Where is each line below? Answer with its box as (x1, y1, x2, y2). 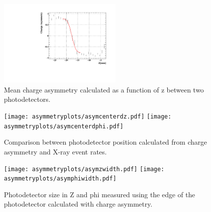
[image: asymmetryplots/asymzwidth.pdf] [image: (4, 165, 164, 173)
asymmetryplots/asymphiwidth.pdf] (4, 175, 117, 182)
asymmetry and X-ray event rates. (4, 146, 107, 156)
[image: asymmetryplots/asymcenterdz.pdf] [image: (4, 113, 172, 121)
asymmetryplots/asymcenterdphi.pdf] (4, 122, 124, 130)
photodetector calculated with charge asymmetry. (4, 199, 153, 209)
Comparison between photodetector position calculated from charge (4, 137, 207, 147)
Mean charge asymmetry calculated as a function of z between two (4, 84, 204, 94)
